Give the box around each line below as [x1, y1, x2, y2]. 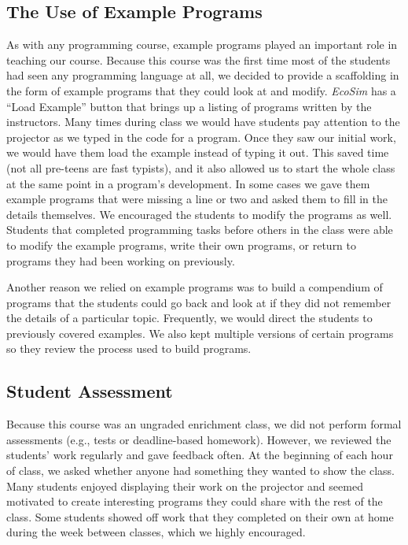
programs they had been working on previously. [6, 252, 235, 269]
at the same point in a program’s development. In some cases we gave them [6, 175, 370, 191]
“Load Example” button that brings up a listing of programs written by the [6, 98, 372, 114]
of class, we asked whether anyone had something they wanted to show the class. [6, 462, 395, 479]
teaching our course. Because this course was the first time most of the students [6, 51, 391, 68]
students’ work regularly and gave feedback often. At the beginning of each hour [6, 447, 393, 463]
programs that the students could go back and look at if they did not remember [6, 294, 391, 310]
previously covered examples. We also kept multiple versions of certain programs [6, 324, 394, 341]
